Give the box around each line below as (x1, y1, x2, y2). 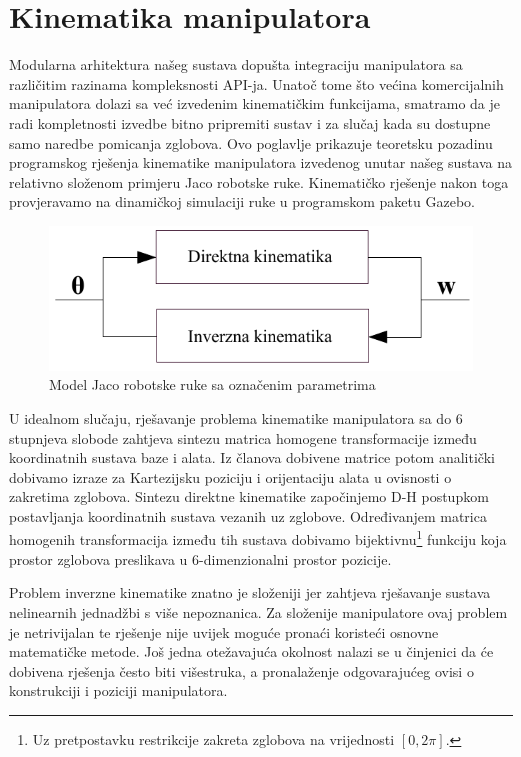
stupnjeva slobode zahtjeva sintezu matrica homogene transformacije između (9, 427, 477, 448)
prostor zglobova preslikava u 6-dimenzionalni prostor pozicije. (9, 548, 392, 569)
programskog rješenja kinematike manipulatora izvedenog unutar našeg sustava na (9, 152, 513, 173)
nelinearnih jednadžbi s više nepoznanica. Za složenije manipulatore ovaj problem (9, 601, 508, 622)
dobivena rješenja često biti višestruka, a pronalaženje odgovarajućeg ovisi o (9, 660, 474, 681)
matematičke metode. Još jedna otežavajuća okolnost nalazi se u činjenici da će (9, 641, 494, 662)
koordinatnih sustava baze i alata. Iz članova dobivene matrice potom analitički (9, 447, 495, 468)
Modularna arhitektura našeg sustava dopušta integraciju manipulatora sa (9, 54, 463, 75)
